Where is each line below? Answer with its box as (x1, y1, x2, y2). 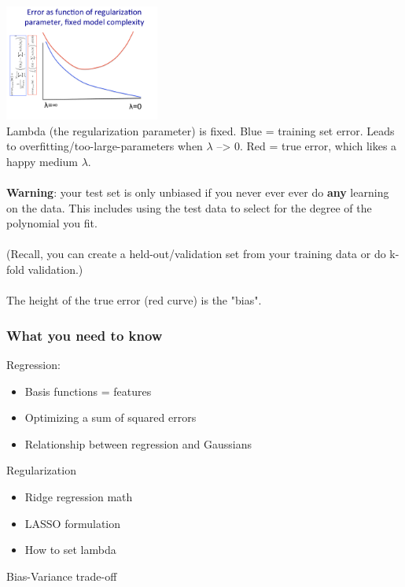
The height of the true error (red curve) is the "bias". (6, 292, 262, 308)
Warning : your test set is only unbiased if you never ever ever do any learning (6, 183, 389, 200)
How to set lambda (24, 541, 116, 558)
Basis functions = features (24, 382, 152, 399)
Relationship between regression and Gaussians (24, 435, 252, 452)
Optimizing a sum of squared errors (24, 409, 197, 426)
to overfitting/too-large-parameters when (6, 138, 203, 154)
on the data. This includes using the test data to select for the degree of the (6, 199, 372, 216)
